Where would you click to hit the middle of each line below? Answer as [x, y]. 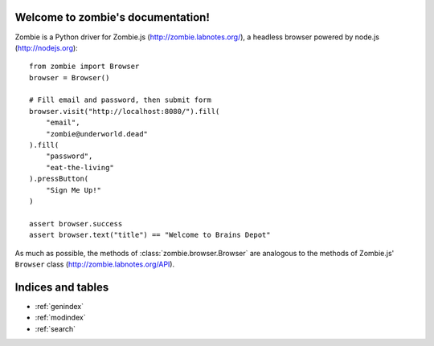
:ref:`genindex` [59, 306]
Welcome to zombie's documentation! [113, 17]
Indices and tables [62, 287]
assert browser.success [76, 224]
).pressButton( [59, 179]
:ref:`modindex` [60, 318]
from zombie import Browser [84, 67]
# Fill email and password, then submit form [121, 100]
